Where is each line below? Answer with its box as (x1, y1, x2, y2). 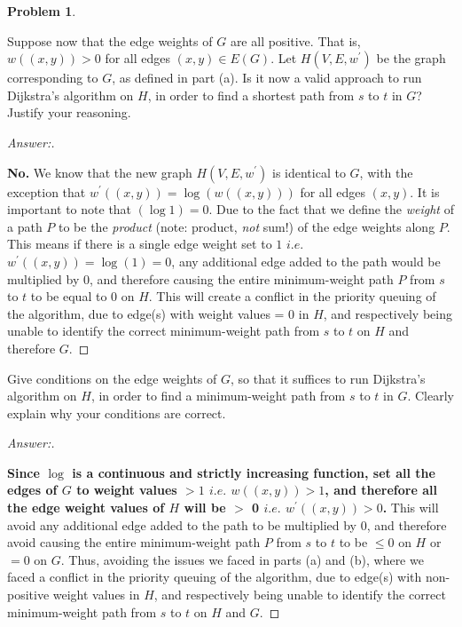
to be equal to (30, 287, 107, 306)
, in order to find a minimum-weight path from (90, 386, 346, 405)
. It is (410, 182, 440, 201)
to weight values (76, 480, 177, 499)
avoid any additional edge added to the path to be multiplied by (7, 515, 356, 534)
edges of (7, 480, 58, 499)
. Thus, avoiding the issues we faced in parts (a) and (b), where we (60, 550, 424, 568)
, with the (359, 163, 413, 181)
